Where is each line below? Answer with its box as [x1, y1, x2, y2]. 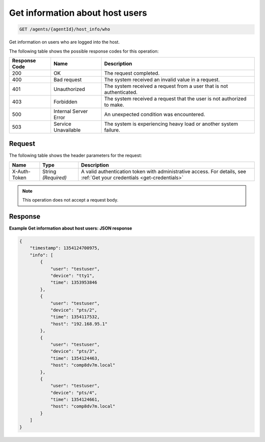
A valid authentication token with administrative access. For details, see [81, 168, 246, 175]
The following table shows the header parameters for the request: [9, 152, 142, 158]
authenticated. [104, 88, 138, 95]
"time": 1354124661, [50, 397, 100, 403]
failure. [104, 126, 120, 133]
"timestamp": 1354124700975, [29, 245, 100, 251]
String [42, 168, 56, 175]
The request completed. [104, 69, 160, 76]
